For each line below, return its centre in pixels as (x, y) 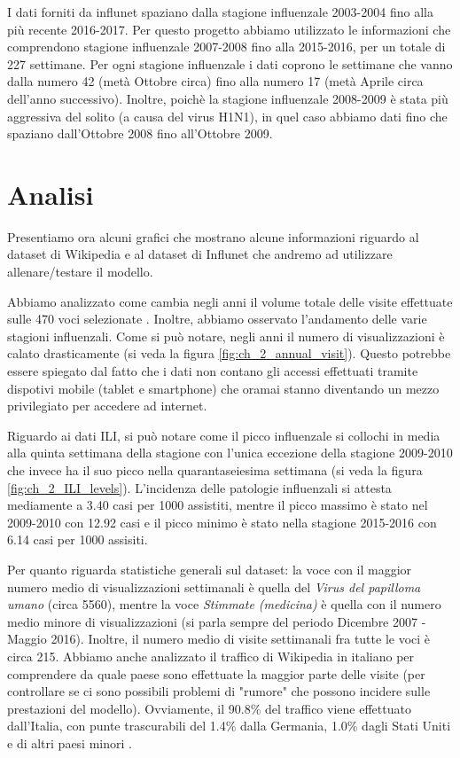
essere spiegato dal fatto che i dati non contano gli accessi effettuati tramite (213, 371)
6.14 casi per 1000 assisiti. (78, 539)
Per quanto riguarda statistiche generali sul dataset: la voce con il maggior (210, 569)
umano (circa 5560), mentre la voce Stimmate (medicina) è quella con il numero (224, 604)
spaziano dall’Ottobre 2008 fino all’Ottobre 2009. (140, 133)
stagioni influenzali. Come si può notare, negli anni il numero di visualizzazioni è (226, 336)
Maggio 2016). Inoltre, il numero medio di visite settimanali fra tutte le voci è (219, 639)
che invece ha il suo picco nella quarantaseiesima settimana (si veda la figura (215, 470)
